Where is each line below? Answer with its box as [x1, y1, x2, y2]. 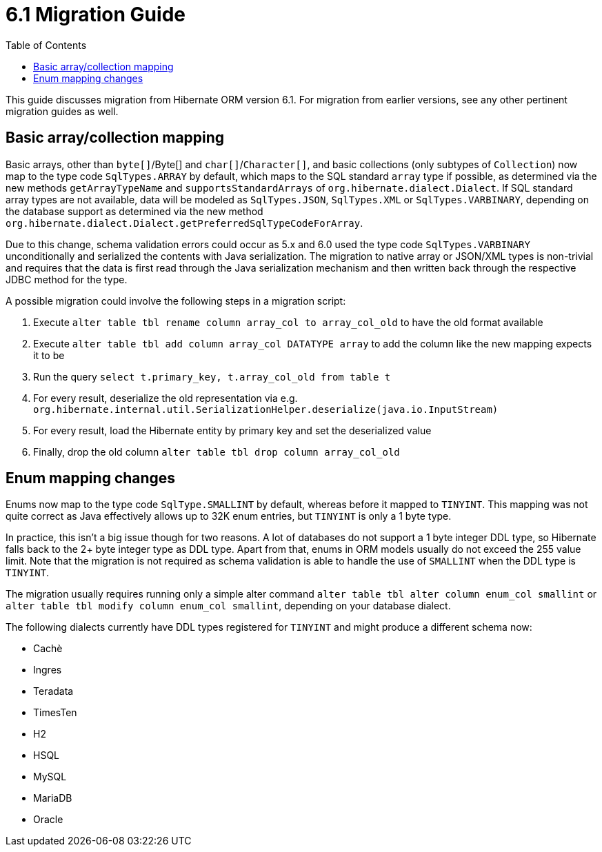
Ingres [33, 664, 62, 676]
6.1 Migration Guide [6, 3, 185, 26]
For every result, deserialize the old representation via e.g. [33, 392, 298, 404]
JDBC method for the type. [6, 273, 128, 285]
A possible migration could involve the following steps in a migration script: [6, 294, 346, 307]
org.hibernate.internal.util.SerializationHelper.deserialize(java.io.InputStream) [33, 403, 499, 415]
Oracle [33, 813, 63, 826]
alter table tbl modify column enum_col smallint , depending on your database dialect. [6, 600, 451, 612]
